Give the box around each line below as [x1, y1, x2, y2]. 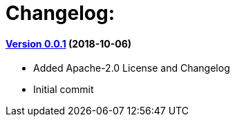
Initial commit [33, 83, 94, 96]
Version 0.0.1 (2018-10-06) [6, 37, 132, 50]
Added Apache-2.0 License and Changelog [33, 62, 230, 74]
